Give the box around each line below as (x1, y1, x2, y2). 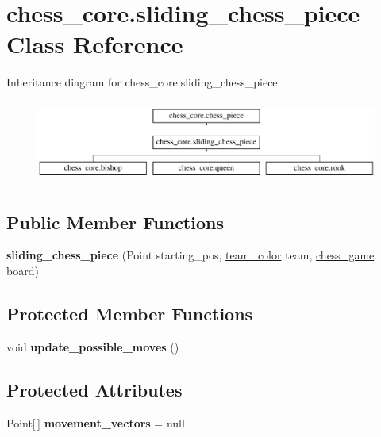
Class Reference (6, 28, 183, 60)
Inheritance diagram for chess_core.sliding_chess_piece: (6, 74, 281, 90)
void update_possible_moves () (6, 338, 179, 355)
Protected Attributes (6, 377, 183, 401)
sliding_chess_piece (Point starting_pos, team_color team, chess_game (6, 247, 375, 263)
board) (6, 263, 39, 279)
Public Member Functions (6, 209, 224, 234)
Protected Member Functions (6, 301, 253, 326)
